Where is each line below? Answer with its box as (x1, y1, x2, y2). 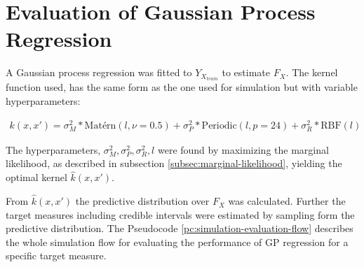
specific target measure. (6, 248, 107, 263)
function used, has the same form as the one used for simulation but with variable (6, 80, 358, 94)
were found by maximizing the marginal (157, 142, 329, 157)
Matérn (84, 120, 116, 131)
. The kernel (285, 65, 338, 80)
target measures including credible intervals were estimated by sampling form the (6, 207, 355, 222)
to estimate (222, 65, 271, 80)
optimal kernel (6, 170, 67, 185)
